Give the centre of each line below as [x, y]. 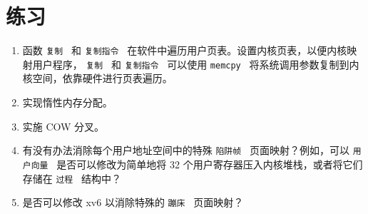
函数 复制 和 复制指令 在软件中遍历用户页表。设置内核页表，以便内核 [185, 50]
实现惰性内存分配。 [67, 102]
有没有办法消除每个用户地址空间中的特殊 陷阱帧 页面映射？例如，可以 [186, 150]
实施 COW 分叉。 [63, 126]
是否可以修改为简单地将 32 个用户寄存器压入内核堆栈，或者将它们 [210, 164]
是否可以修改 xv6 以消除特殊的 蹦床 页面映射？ [133, 202]
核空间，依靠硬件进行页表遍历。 [97, 78]
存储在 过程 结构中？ [72, 178]
